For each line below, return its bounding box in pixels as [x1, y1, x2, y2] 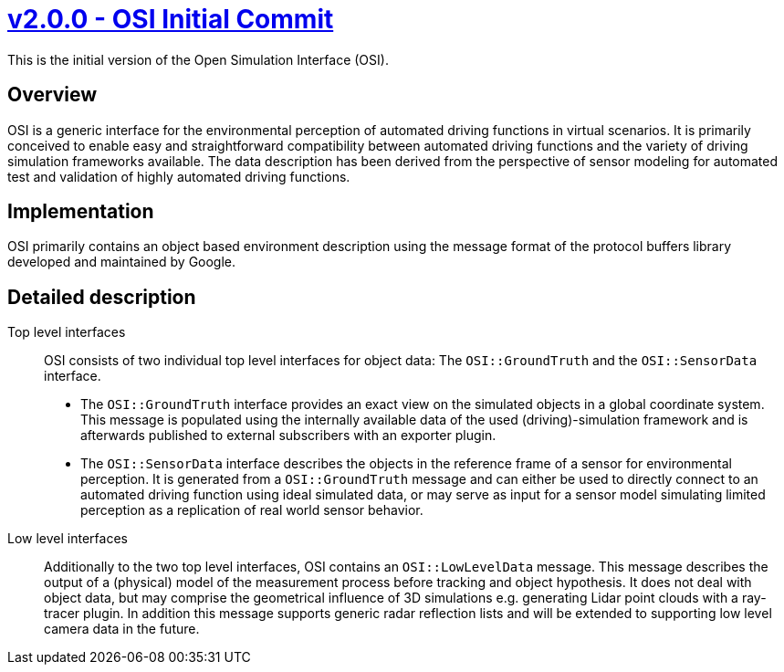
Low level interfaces [7, 530, 128, 547]
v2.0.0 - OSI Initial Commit [7, 4, 334, 35]
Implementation [7, 200, 154, 224]
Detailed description [7, 285, 196, 309]
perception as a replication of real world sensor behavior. [80, 502, 423, 519]
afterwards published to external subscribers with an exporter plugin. [80, 427, 497, 444]
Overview [7, 83, 98, 107]
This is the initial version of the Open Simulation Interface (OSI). [7, 51, 389, 68]
